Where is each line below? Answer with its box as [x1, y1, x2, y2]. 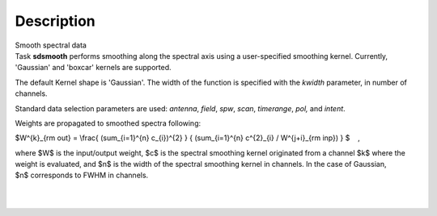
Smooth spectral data [15, 40, 87, 50]
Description [15, 12, 96, 30]
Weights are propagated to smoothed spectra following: [15, 118, 202, 128]
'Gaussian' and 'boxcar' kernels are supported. [15, 63, 172, 73]
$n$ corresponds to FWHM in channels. [15, 170, 149, 181]
